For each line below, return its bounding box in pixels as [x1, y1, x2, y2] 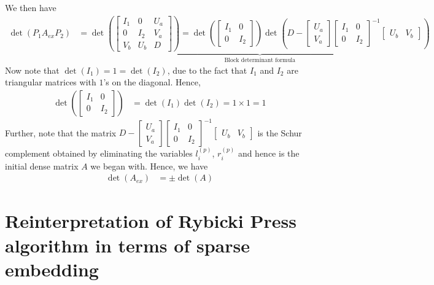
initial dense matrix [5, 159, 79, 172]
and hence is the [238, 147, 300, 160]
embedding [5, 256, 99, 281]
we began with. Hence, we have [90, 159, 208, 172]
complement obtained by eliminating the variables [5, 147, 193, 160]
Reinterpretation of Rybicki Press [5, 208, 296, 233]
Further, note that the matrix [5, 126, 117, 139]
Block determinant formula [224, 57, 296, 64]
